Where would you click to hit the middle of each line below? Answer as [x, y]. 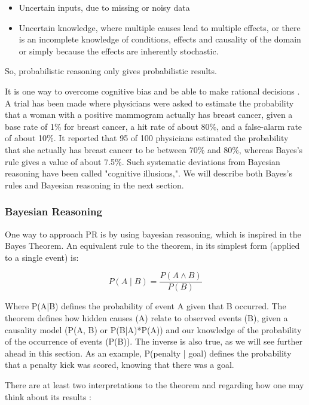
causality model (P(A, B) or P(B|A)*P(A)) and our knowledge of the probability [153, 329]
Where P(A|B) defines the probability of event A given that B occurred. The [146, 306]
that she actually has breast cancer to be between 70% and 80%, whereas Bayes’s [154, 149]
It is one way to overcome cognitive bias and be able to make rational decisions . [152, 91]
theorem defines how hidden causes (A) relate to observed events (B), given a [146, 317]
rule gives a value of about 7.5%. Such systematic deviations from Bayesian [143, 161]
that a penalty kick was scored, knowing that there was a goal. [120, 365]
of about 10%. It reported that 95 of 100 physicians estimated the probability [147, 138]
